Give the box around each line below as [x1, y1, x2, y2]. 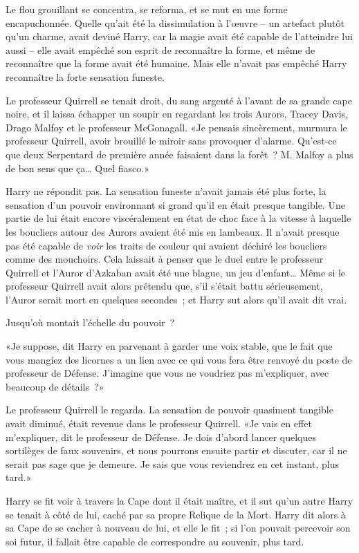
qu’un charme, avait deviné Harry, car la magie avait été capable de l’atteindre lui [6, 29, 353, 44]
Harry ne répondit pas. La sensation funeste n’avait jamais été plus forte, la [6, 184, 326, 198]
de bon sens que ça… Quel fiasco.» [6, 160, 149, 175]
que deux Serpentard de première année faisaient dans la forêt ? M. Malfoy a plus [6, 147, 353, 161]
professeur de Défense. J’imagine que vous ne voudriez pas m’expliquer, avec [6, 366, 329, 380]
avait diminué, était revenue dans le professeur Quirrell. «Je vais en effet [6, 416, 312, 431]
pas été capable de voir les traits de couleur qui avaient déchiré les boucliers [6, 238, 327, 252]
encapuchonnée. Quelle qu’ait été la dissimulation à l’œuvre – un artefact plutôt [6, 15, 344, 30]
